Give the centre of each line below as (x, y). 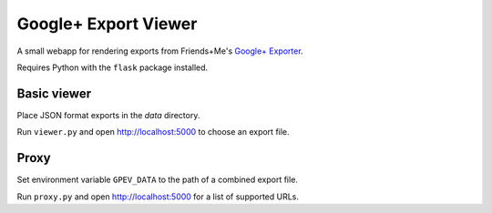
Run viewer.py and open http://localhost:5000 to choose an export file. (154, 132)
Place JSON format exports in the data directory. (108, 115)
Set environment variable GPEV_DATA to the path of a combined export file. (157, 180)
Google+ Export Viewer (107, 24)
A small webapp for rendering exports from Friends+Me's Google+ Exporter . (160, 51)
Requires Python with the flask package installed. (113, 67)
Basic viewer (54, 93)
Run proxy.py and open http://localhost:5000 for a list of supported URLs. (158, 197)
